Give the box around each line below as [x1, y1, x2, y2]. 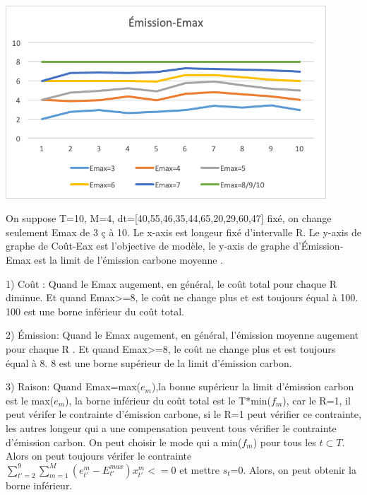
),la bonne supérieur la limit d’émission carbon [151, 379, 354, 394]
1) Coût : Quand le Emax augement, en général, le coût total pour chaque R [6, 276, 337, 291]
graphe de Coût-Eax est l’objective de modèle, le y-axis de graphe [6, 238, 290, 253]
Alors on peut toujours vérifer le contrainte [6, 448, 192, 463]
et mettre [179, 462, 220, 477]
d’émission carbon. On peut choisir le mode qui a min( [6, 434, 242, 449]
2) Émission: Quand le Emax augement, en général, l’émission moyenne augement [6, 327, 359, 342]
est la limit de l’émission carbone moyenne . [34, 252, 224, 267]
